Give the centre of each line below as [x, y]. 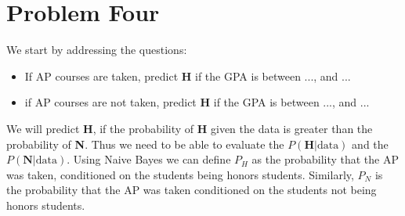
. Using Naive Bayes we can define [149, 159]
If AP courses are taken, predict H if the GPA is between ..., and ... [188, 76]
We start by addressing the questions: [97, 50]
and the [370, 144]
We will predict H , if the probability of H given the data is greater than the [190, 128]
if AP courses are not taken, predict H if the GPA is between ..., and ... [197, 102]
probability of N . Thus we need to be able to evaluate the [145, 144]
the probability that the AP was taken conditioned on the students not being [192, 190]
